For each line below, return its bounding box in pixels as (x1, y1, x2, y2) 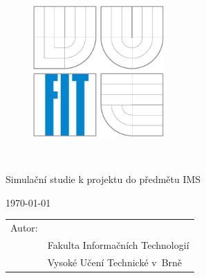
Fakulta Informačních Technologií (47, 237, 189, 252)
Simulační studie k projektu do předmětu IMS (6, 172, 201, 186)
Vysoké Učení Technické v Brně (47, 254, 182, 269)
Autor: (10, 220, 38, 235)
